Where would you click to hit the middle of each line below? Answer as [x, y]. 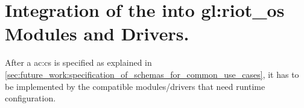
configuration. [30, 98]
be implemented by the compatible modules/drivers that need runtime [135, 86]
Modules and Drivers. [97, 33]
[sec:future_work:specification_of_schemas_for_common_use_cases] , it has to [152, 74]
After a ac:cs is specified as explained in [78, 62]
